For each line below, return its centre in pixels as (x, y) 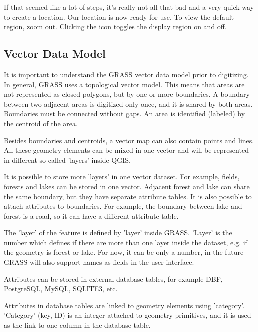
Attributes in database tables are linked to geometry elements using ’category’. (124, 305)
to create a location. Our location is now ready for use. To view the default (119, 16)
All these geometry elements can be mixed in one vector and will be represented (126, 150)
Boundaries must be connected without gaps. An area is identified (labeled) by (125, 113)
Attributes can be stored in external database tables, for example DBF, (113, 279)
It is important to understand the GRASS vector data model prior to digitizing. (126, 74)
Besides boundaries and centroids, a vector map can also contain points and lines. (129, 140)
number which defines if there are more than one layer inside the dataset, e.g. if (126, 242)
